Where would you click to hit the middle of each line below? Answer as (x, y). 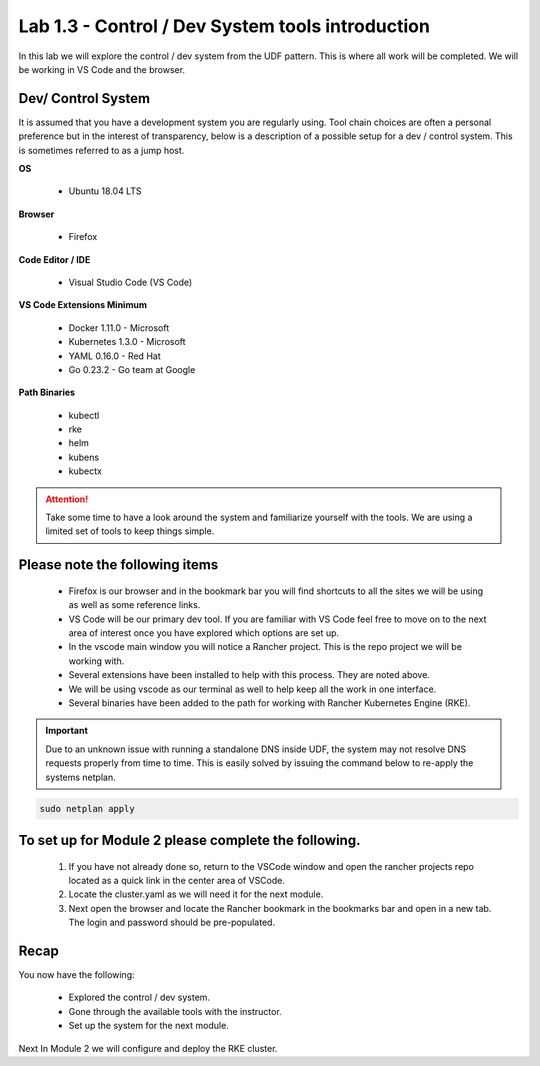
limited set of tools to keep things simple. (130, 531)
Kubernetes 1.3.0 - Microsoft (127, 342)
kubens (84, 457)
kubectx (85, 471)
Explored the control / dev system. (139, 997)
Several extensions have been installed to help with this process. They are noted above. (249, 675)
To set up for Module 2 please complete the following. (189, 840)
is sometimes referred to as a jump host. (101, 150)
